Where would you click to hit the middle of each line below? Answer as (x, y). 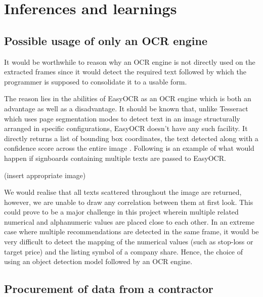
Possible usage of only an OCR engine (106, 40)
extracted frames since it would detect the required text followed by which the (125, 72)
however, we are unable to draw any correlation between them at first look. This (129, 202)
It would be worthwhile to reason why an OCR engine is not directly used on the (130, 61)
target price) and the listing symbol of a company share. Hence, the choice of (124, 251)
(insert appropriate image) (45, 175)
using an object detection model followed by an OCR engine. (98, 261)
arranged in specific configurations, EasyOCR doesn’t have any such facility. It (126, 128)
